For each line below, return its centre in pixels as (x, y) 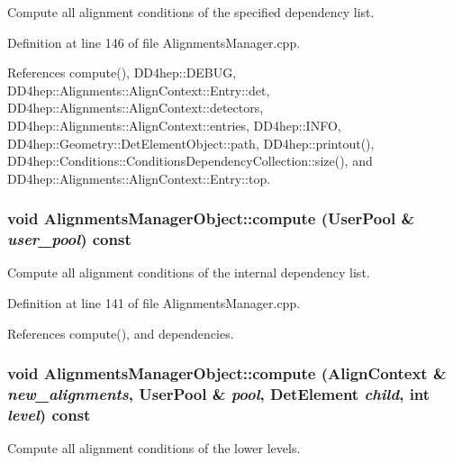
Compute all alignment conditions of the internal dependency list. (189, 272)
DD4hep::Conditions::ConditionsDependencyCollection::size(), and (190, 161)
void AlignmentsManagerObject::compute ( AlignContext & (227, 373)
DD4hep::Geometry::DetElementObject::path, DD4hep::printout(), (191, 143)
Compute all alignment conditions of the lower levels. (154, 448)
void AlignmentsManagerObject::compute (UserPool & (211, 218)
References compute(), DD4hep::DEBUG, (122, 73)
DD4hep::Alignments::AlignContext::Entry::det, (139, 90)
